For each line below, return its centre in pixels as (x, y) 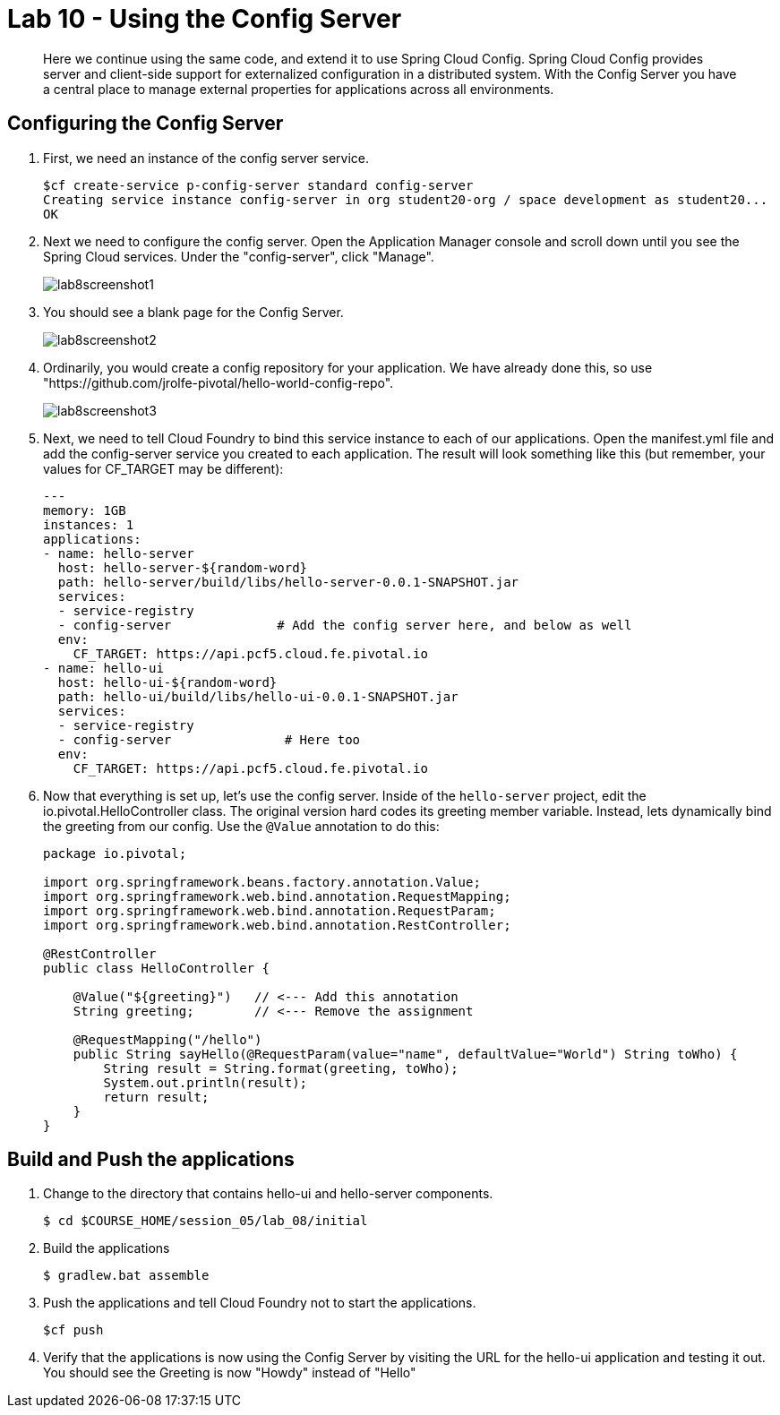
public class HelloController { (156, 968)
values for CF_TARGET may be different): (163, 468)
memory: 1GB (85, 510)
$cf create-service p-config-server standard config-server (258, 185)
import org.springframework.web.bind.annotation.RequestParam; (270, 910)
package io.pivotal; (115, 853)
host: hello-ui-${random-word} (167, 682)
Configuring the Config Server (146, 124)
